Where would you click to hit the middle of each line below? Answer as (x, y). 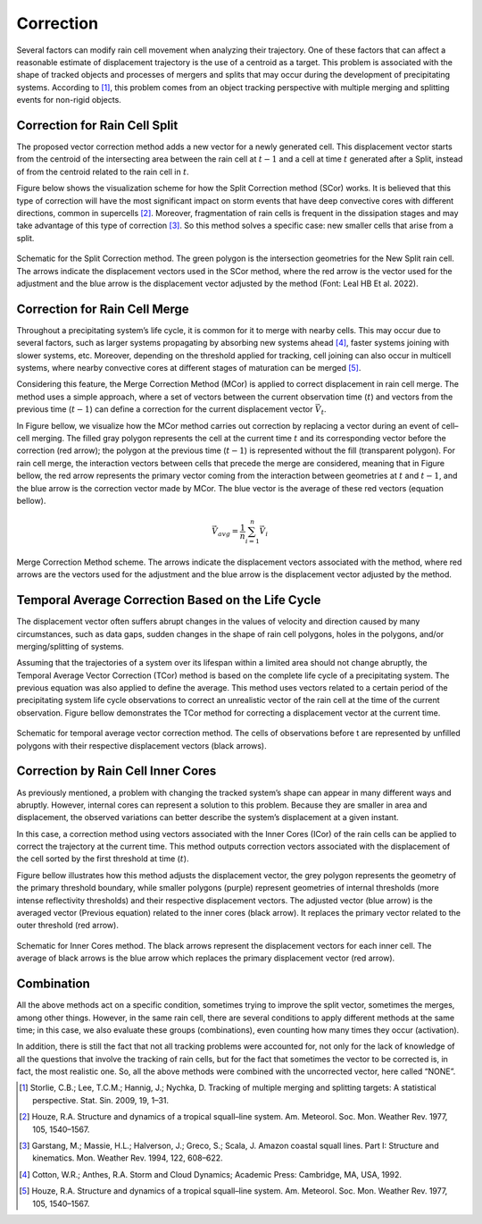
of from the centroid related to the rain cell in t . (103, 172)
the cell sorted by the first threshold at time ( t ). (103, 859)
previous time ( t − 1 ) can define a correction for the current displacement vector (165, 409)
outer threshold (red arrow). (68, 926)
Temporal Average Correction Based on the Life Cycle (169, 600)
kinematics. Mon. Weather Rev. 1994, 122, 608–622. (128, 1158)
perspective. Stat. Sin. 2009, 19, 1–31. (101, 1100)
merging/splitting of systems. (70, 646)
